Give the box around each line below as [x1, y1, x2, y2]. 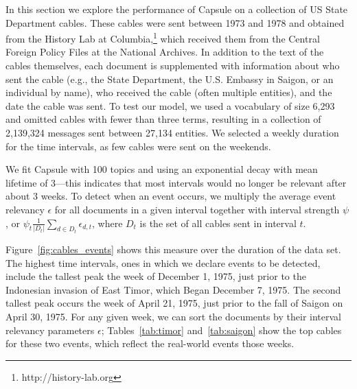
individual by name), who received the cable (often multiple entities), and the [5, 85, 332, 99]
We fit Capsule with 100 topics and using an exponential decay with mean [5, 162, 318, 176]
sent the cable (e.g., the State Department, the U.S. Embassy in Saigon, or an [5, 71, 334, 86]
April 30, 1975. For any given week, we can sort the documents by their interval [5, 309, 341, 323]
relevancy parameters [5, 322, 95, 337]
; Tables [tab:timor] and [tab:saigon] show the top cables [101, 322, 342, 337]
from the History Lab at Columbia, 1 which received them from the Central [5, 30, 320, 45]
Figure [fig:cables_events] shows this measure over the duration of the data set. [5, 242, 341, 256]
